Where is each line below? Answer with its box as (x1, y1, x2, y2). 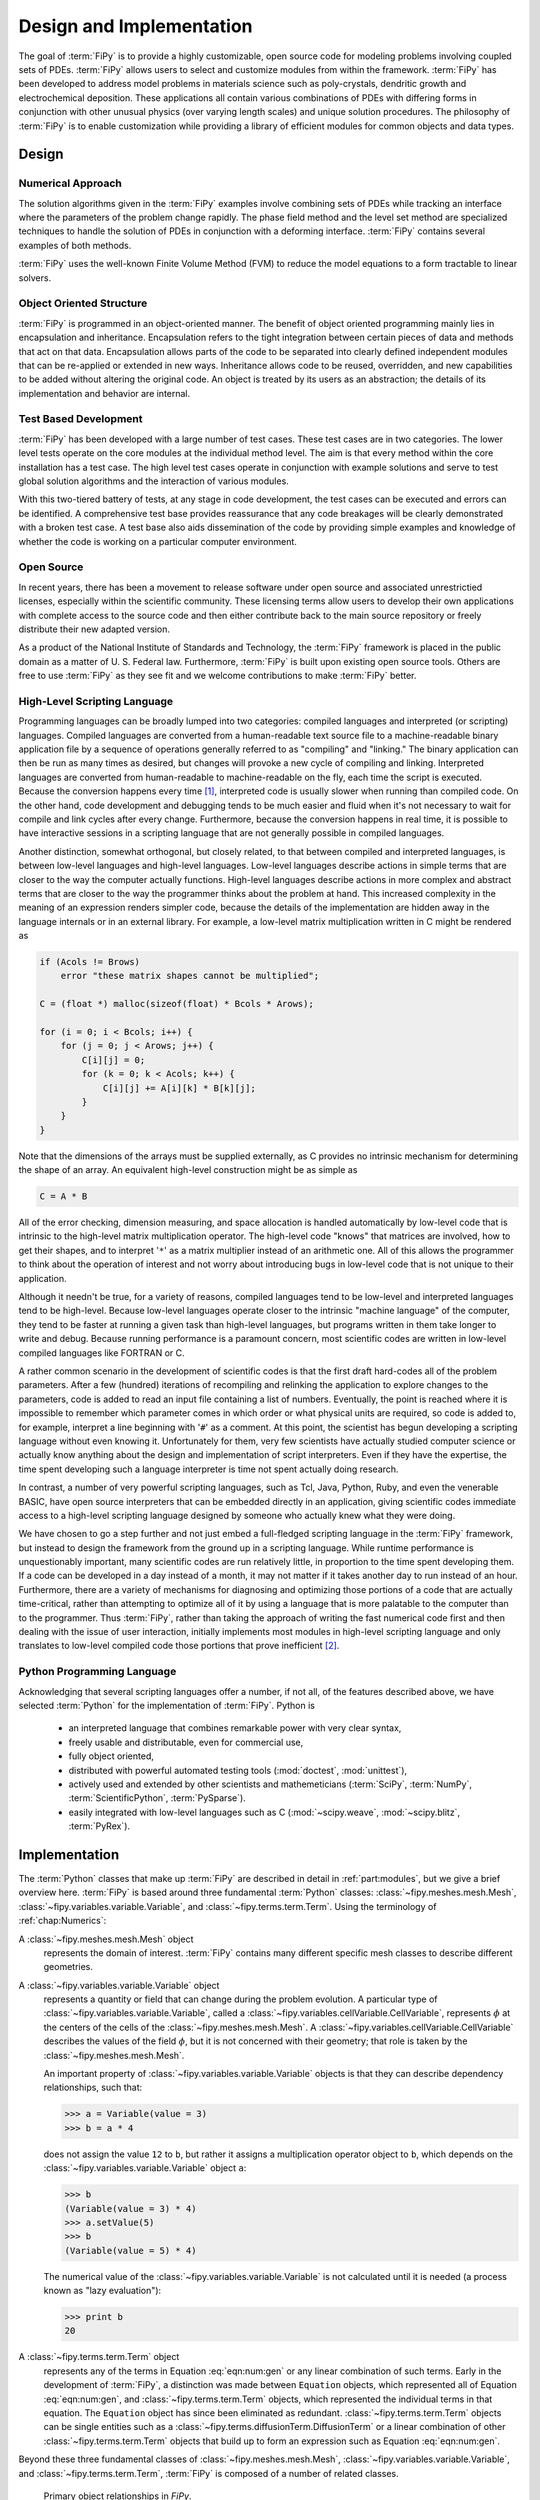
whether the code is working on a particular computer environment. (18, 535, 297, 547)
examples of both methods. (18, 239, 132, 251)
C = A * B (39, 1191, 88, 1202)
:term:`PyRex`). (68, 1820, 130, 1832)
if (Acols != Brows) (39, 956, 140, 968)
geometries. (43, 1961, 94, 1973)
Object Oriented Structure (18, 296, 148, 310)
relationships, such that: (43, 2081, 143, 2094)
